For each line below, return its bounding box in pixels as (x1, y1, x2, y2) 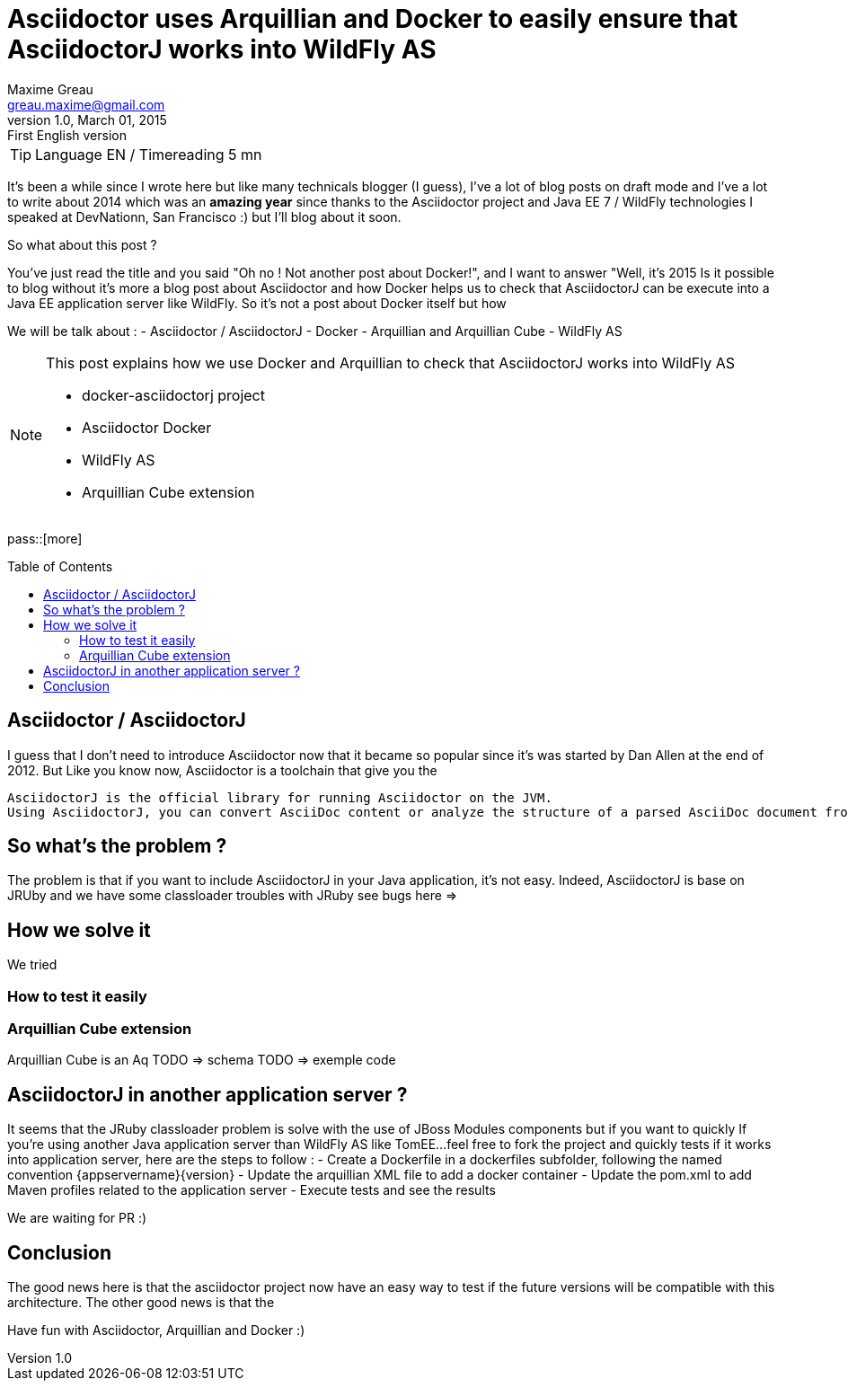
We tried (7, 957, 57, 973)
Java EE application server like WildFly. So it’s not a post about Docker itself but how (7, 295, 507, 311)
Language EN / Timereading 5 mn (35, 145, 262, 164)
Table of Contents (7, 558, 113, 574)
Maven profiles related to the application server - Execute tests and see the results (7, 1182, 496, 1198)
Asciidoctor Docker (82, 418, 212, 437)
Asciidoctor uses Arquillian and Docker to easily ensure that (7, 4, 738, 34)
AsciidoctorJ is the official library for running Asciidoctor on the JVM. (7, 790, 552, 805)
